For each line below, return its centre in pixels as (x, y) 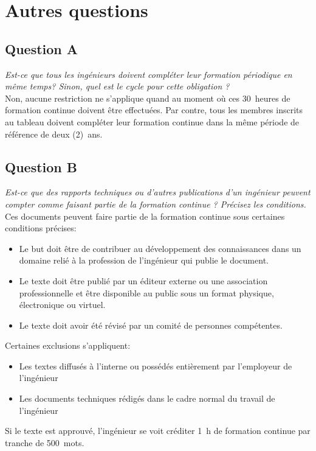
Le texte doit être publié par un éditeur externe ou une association (143, 280)
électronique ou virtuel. (62, 305)
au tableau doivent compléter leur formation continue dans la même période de (152, 121)
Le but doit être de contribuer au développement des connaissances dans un (160, 248)
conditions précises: (41, 228)
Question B (41, 166)
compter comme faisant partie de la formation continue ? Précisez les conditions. (156, 204)
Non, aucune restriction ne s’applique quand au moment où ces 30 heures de (148, 98)
